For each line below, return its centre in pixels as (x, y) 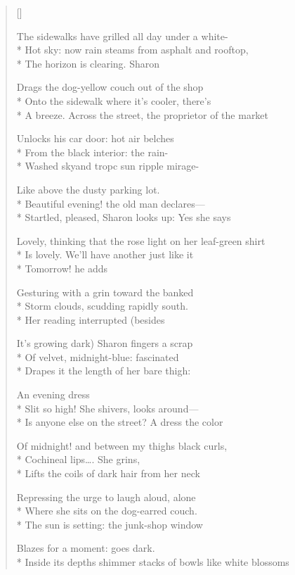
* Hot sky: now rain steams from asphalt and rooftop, (132, 50)
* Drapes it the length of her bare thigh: (104, 371)
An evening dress (53, 394)
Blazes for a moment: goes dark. (86, 548)
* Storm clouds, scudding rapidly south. (102, 306)
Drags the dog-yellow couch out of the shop (110, 87)
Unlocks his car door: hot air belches (95, 138)
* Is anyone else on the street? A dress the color (120, 422)
